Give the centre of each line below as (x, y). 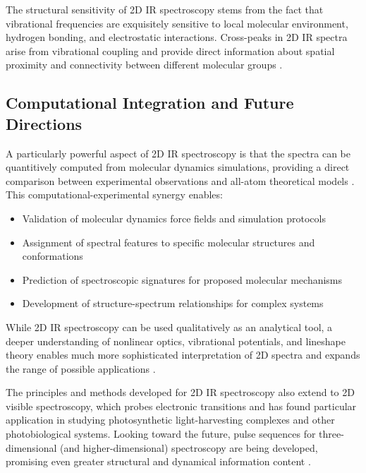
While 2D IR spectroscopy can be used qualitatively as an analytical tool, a (169, 327)
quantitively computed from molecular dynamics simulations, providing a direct (178, 167)
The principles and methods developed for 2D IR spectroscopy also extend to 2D (180, 392)
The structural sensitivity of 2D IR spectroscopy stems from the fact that (165, 9)
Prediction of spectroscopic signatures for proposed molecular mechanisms (182, 279)
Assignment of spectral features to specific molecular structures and (169, 242)
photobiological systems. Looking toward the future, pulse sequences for (161, 434)
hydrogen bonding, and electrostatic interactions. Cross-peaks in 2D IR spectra (177, 37)
